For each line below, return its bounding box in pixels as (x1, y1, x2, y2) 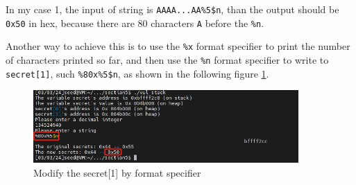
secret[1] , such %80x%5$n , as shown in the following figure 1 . (6, 66, 269, 80)
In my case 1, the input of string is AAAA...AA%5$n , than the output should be (6, 2, 339, 16)
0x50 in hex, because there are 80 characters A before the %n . (6, 15, 264, 30)
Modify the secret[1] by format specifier (33, 165, 201, 179)
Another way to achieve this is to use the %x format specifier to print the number (6, 39, 350, 53)
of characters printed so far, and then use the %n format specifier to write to (6, 52, 329, 67)
